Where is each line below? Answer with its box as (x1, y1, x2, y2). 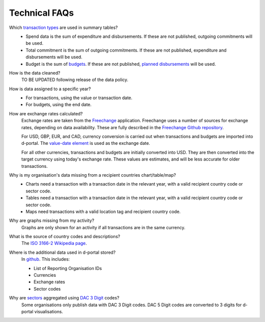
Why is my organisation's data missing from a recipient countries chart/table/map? (9, 172, 176, 178)
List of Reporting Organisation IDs (33, 265, 102, 271)
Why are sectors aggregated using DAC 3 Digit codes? (9, 295, 120, 301)
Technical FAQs (9, 7, 74, 18)
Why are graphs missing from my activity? (9, 217, 94, 223)
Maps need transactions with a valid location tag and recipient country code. (26, 209, 181, 215)
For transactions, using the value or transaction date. (26, 95, 132, 101)
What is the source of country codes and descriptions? (9, 234, 120, 240)
